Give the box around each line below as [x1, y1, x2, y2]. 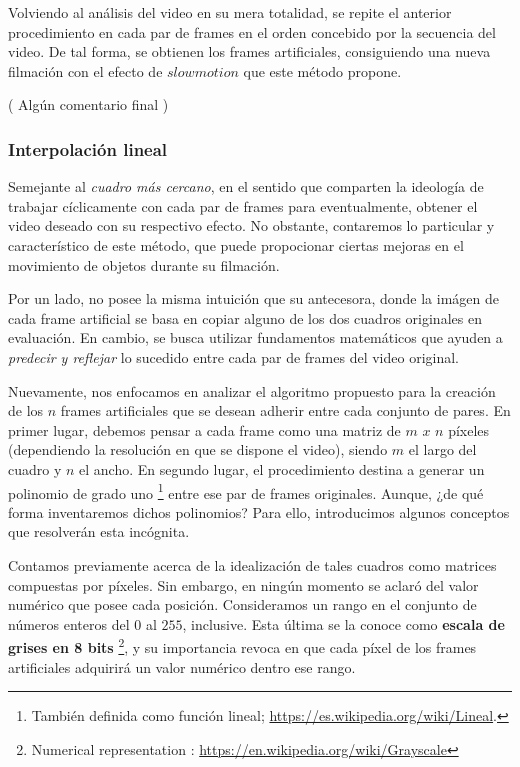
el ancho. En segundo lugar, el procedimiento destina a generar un [79, 458, 485, 479]
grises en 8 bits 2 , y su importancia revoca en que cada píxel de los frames [8, 634, 477, 657]
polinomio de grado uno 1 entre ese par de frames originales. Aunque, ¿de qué [8, 479, 484, 503]
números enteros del [8, 613, 130, 634]
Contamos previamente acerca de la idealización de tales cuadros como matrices [8, 554, 497, 575]
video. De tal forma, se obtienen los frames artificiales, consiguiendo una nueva [8, 41, 491, 62]
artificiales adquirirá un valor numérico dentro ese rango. [8, 656, 356, 677]
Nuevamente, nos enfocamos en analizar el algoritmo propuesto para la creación [8, 380, 496, 401]
